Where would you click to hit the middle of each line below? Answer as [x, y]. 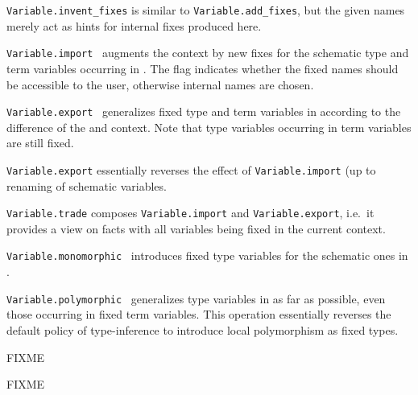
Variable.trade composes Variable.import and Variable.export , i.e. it [190, 213]
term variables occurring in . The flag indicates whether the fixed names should [203, 68]
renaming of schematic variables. [87, 185]
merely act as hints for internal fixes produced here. [134, 25]
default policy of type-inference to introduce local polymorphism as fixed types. [203, 329]
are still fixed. [40, 143]
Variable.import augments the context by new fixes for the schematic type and [208, 53]
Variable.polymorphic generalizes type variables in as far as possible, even [196, 298]
